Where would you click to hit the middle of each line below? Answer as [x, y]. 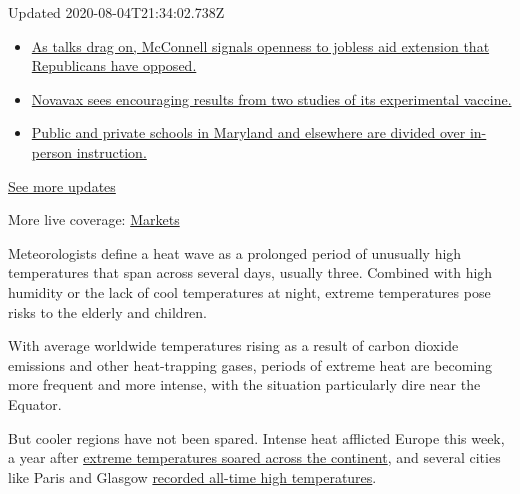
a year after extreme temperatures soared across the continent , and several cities [254, 457]
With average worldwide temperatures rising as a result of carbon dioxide [233, 345]
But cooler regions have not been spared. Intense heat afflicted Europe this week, [256, 437]
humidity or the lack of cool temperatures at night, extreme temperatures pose [249, 291]
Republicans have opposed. [114, 65]
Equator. [35, 403]
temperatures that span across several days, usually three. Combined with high [250, 272]
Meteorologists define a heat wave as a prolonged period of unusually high [235, 252]
